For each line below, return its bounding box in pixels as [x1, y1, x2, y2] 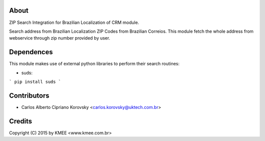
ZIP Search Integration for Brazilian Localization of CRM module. [9, 20, 139, 25]
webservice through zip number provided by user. [9, 35, 110, 41]
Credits [9, 117, 32, 125]
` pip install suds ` [9, 79, 61, 84]
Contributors [9, 91, 50, 100]
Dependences [9, 48, 53, 56]
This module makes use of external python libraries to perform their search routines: [9, 61, 180, 67]
